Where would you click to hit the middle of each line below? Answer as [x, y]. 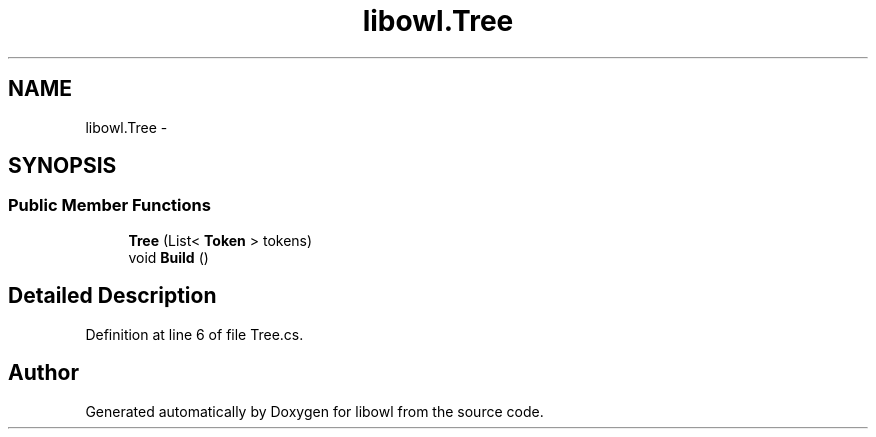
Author [43, 373]
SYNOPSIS [62, 166]
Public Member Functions [109, 205]
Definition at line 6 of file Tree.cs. [194, 334]
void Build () [168, 257]
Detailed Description [112, 296]
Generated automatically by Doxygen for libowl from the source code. [314, 411]
